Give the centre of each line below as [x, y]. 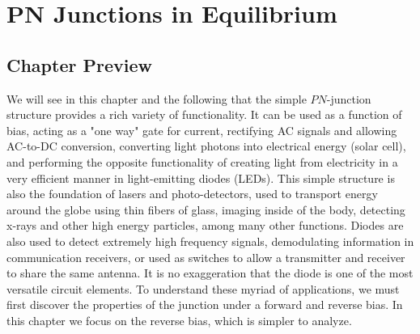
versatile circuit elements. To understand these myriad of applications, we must [203, 288]
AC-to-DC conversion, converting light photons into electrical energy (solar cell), [206, 146]
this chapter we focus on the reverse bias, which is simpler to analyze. [179, 320]
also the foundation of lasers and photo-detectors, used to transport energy [192, 194]
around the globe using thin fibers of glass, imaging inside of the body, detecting [206, 209]
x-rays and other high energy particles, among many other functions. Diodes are [205, 225]
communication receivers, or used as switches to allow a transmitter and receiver [206, 257]
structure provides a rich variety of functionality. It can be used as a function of [204, 114]
